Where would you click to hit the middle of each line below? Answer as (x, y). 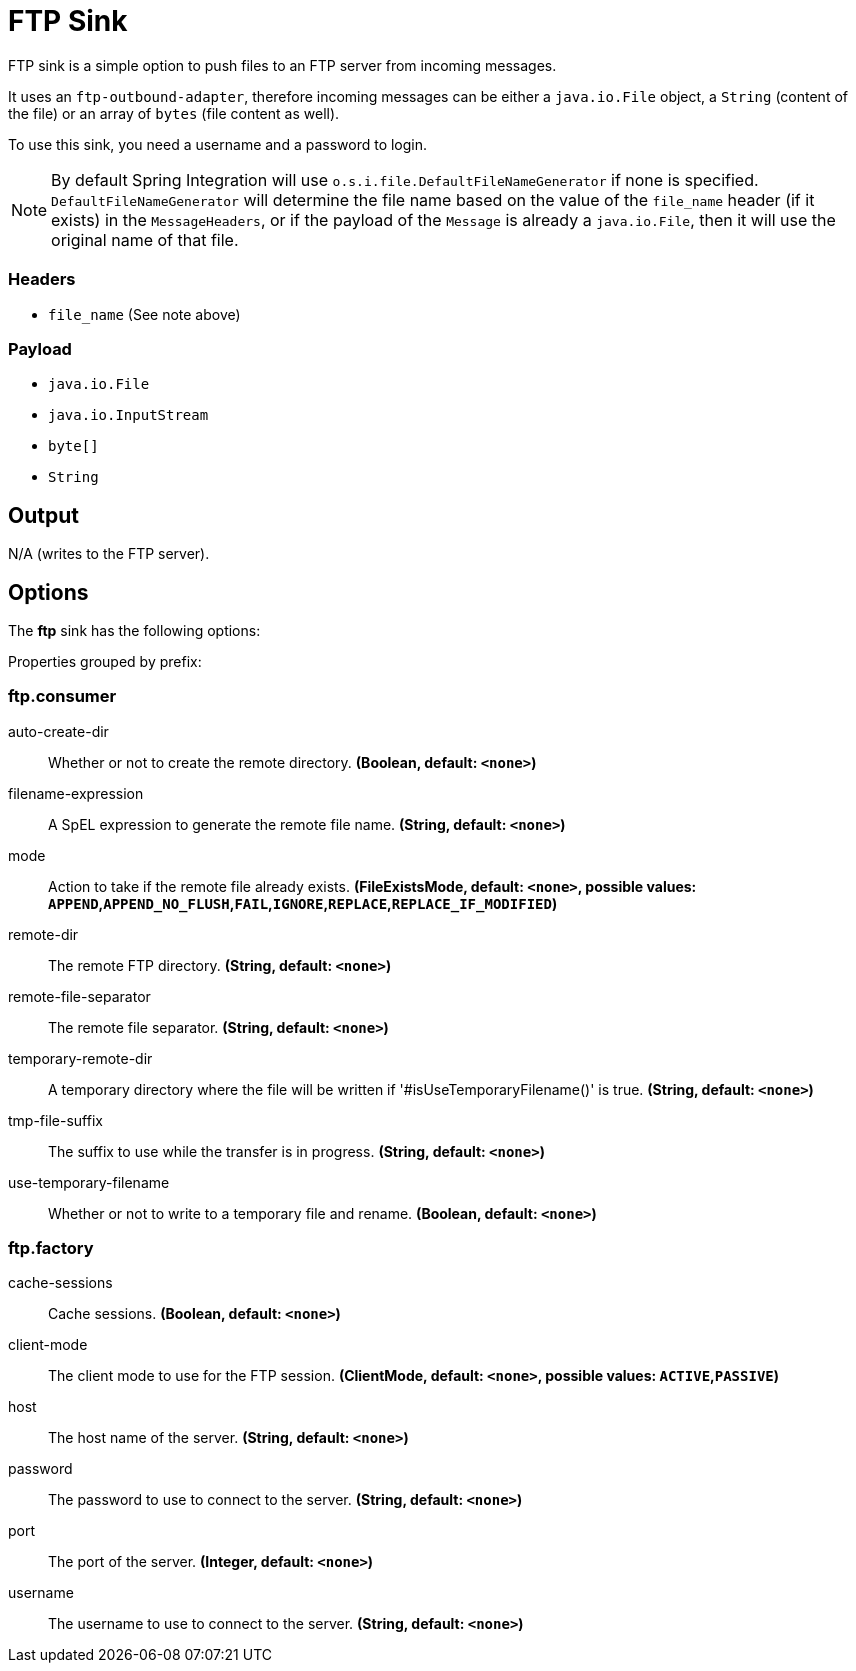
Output (43, 515)
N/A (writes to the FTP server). (109, 554)
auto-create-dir (58, 731)
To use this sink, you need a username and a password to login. (218, 144)
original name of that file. (145, 239)
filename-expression (76, 793)
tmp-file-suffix (55, 1120)
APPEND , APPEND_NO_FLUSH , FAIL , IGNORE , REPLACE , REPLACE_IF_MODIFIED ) (303, 903)
